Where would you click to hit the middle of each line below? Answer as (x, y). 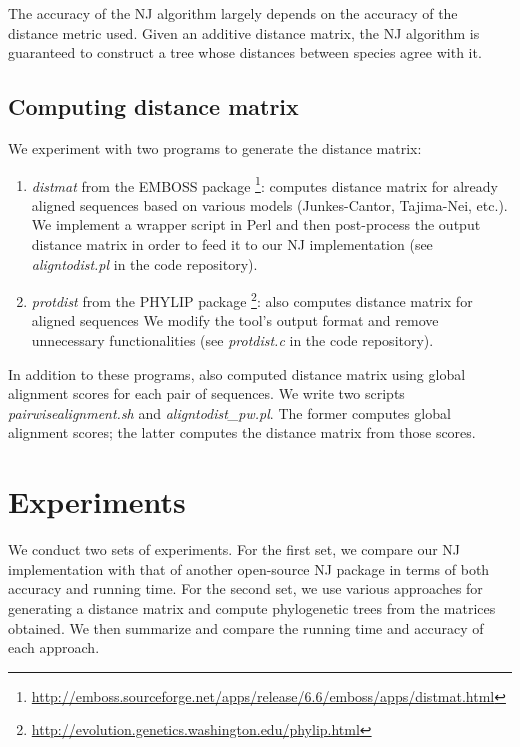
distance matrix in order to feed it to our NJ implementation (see (232, 244)
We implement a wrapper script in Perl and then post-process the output (256, 224)
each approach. (54, 647)
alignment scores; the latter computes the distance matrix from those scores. (242, 432)
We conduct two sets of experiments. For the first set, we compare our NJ (234, 549)
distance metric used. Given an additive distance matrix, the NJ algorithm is (244, 32)
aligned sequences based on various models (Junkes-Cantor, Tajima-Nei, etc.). (269, 204)
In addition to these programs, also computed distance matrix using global (237, 373)
